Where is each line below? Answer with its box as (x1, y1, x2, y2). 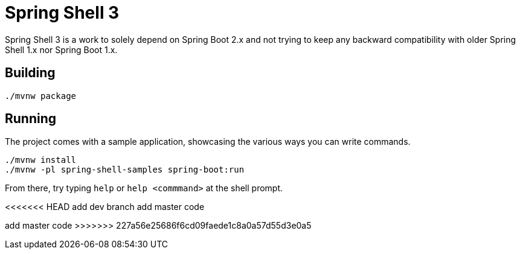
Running (5, 111, 57, 127)
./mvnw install (5, 155, 77, 165)
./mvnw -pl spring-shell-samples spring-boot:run (5, 165, 245, 175)
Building (5, 65, 56, 81)
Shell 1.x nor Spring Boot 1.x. (5, 44, 118, 55)
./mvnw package (5, 90, 77, 101)
